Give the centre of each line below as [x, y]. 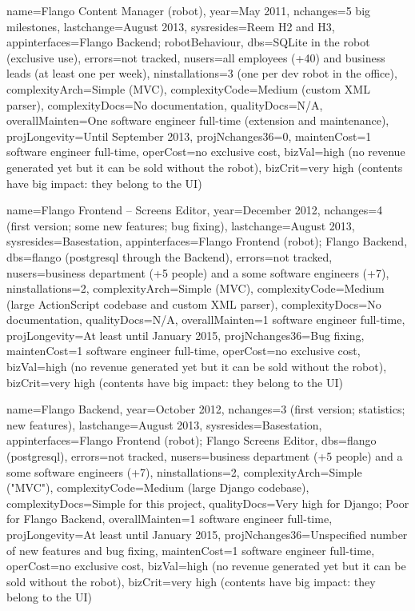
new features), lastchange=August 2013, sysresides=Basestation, [164, 424]
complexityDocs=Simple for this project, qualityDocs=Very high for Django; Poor [208, 503]
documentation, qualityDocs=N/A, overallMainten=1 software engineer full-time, [206, 319]
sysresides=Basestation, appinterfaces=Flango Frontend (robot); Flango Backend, [207, 241]
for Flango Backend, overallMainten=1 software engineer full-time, [170, 519]
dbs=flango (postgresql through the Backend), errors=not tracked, [170, 256]
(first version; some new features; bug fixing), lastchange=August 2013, [181, 225]
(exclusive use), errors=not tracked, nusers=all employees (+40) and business [196, 57]
